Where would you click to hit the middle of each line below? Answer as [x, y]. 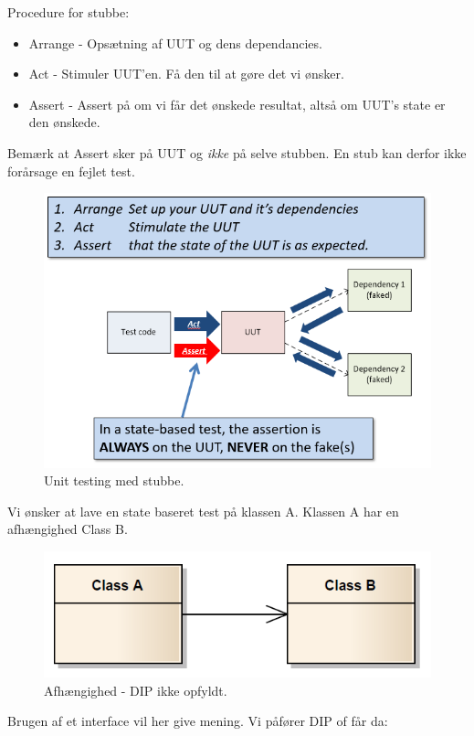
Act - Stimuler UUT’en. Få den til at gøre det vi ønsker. [186, 74]
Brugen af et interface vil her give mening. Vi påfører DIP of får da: [198, 721]
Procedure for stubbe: [68, 12]
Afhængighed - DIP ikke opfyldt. [136, 690]
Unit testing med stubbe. [114, 480]
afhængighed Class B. [68, 529]
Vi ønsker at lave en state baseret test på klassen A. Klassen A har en [203, 511]
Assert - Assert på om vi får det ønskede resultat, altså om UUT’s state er [237, 104]
